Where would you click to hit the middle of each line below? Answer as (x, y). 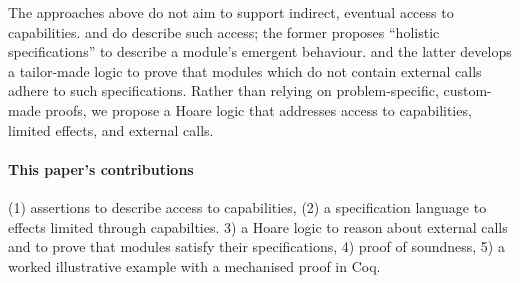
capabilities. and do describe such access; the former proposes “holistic (224, 31)
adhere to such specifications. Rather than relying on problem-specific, (223, 90)
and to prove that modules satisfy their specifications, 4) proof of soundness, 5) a (256, 246)
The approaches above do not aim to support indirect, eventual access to (231, 12)
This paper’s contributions (101, 168)
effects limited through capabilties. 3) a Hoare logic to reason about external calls (258, 226)
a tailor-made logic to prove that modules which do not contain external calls (245, 70)
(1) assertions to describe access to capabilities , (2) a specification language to (247, 206)
